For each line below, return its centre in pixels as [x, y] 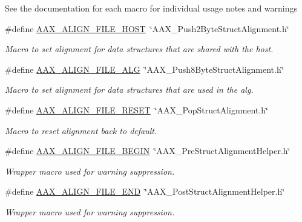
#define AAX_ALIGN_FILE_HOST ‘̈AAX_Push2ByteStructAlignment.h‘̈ [147, 28]
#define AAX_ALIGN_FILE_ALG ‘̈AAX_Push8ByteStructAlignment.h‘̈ [144, 69]
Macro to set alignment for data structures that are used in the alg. [129, 89]
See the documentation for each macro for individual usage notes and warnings [151, 8]
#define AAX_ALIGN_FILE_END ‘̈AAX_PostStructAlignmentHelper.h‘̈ [145, 191]
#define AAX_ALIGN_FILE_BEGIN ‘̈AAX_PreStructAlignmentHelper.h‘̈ [148, 151]
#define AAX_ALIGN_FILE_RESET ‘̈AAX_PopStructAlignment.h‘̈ [136, 109]
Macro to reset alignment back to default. [81, 130]
